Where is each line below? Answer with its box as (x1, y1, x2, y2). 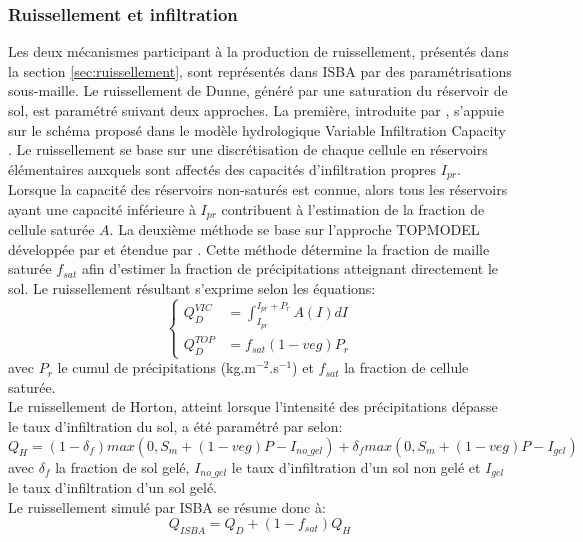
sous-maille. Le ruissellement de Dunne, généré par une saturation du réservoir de (8, 80, 508, 101)
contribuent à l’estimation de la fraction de (221, 198, 485, 219)
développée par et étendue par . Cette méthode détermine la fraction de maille (8, 238, 490, 259)
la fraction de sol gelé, (55, 456, 190, 477)
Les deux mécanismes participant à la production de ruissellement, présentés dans (8, 41, 509, 62)
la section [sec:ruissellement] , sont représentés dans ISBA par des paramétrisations (8, 60, 512, 81)
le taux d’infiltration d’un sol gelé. (8, 477, 217, 498)
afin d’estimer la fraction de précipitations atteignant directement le (81, 258, 499, 279)
